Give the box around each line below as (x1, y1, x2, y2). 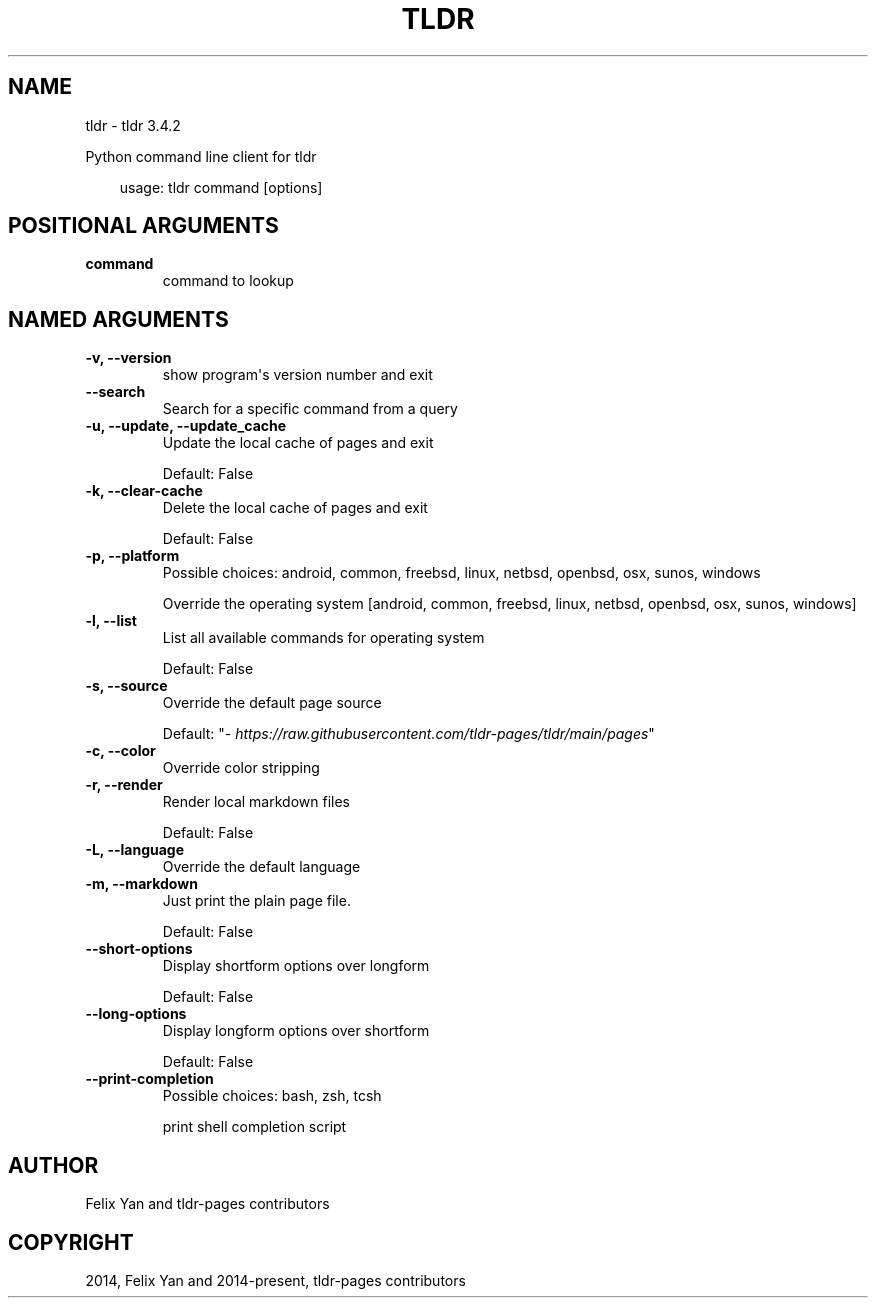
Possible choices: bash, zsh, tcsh (162, 1087, 382, 1105)
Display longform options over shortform (162, 1022, 430, 1040)
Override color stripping (162, 759, 320, 777)
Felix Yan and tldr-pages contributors (85, 1195, 330, 1213)
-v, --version (85, 349, 172, 367)
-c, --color (85, 742, 156, 760)
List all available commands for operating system (162, 629, 485, 647)
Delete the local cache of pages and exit (162, 499, 428, 517)
